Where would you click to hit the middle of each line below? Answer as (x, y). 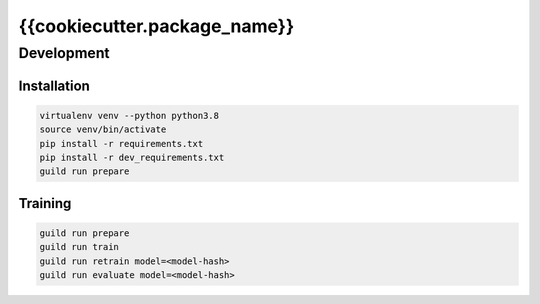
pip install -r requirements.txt (121, 143)
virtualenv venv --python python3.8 (129, 115)
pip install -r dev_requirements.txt (132, 157)
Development (64, 53)
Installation (54, 85)
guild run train (79, 247)
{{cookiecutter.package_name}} (156, 26)
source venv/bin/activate (103, 129)
